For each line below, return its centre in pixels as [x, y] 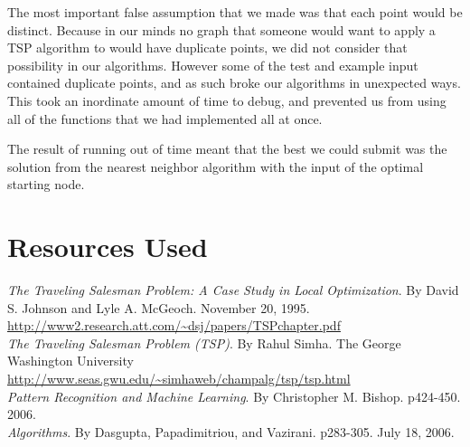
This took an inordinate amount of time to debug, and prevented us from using [227, 100]
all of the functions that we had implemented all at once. [165, 118]
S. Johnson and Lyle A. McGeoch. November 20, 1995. [159, 307]
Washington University [70, 361]
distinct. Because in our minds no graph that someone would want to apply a [221, 29]
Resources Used [108, 247]
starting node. [46, 184]
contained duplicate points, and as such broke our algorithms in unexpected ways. [234, 83]
